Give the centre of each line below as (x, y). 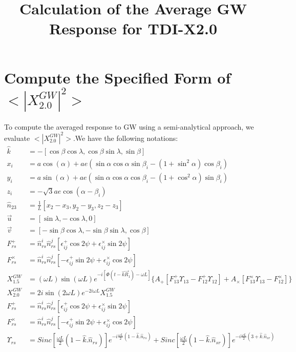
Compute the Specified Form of (118, 77)
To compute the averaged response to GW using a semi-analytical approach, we (129, 126)
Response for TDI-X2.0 (133, 28)
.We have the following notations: (125, 138)
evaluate (17, 138)
